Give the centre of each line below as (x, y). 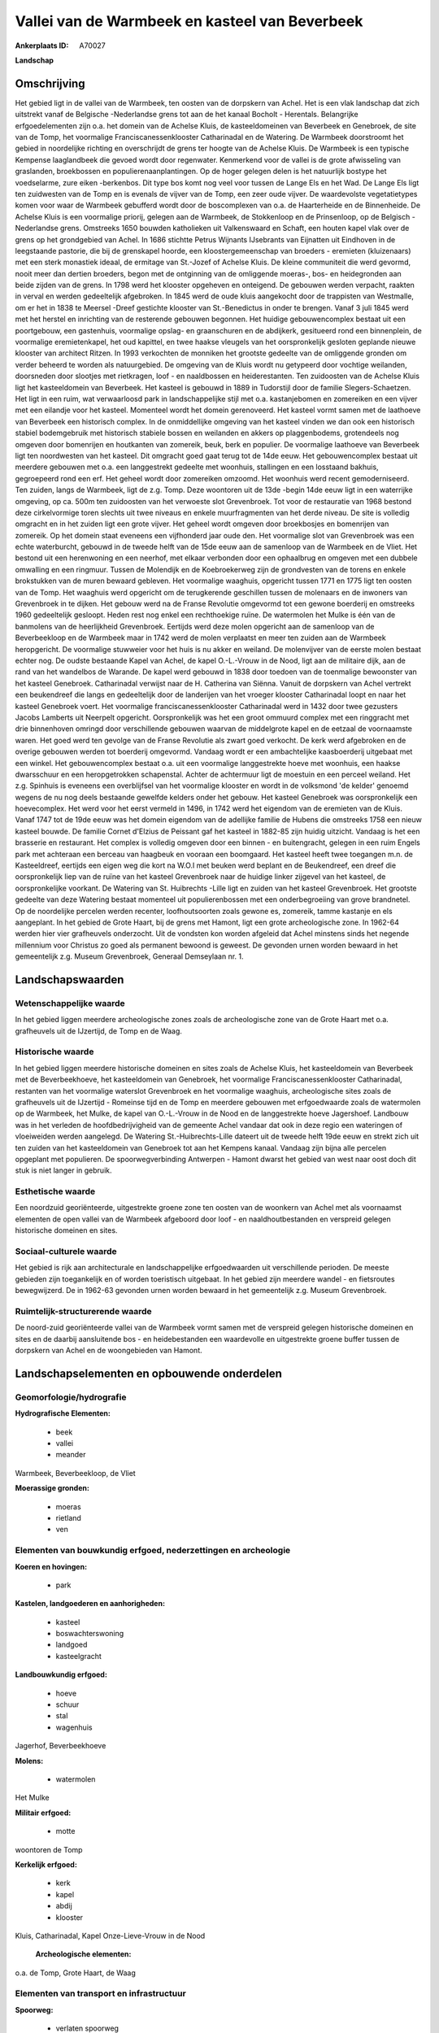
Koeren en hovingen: (51, 1566)
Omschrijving (50, 83)
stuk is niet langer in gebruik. (63, 1170)
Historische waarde (54, 1051)
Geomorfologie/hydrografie (71, 1397)
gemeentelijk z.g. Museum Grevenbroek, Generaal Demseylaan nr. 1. (129, 956)
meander (71, 1455)
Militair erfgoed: (43, 1813)
